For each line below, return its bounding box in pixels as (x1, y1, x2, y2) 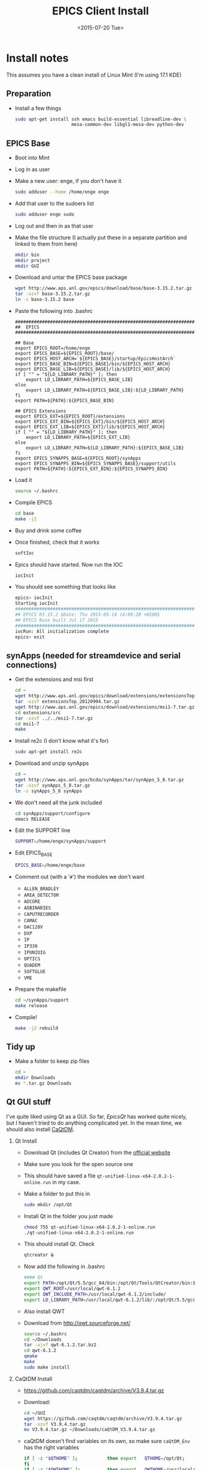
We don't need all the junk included (14, 799, 102, 806)
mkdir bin (14, 252, 40, 258)
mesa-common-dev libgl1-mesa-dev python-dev (71, 122, 184, 128)
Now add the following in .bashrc (23, 1263, 106, 1270)
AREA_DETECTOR (23, 892, 59, 898)
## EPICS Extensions (14, 408, 66, 414)
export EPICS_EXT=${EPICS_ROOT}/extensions (14, 414, 126, 420)
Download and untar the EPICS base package (14, 274, 127, 281)
